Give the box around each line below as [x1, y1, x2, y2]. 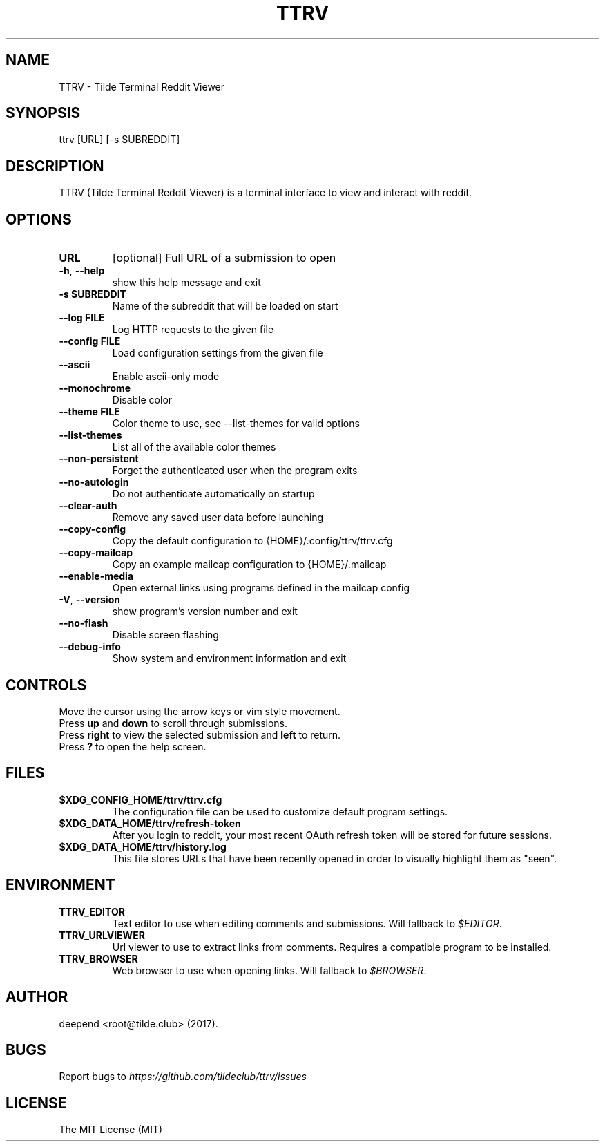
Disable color [112, 394, 173, 406]
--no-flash [59, 617, 108, 629]
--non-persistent [59, 453, 139, 465]
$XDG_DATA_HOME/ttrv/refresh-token [59, 817, 241, 829]
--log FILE [59, 312, 105, 324]
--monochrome [59, 382, 131, 395]
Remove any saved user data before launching [112, 511, 324, 524]
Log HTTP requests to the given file [112, 323, 274, 336]
